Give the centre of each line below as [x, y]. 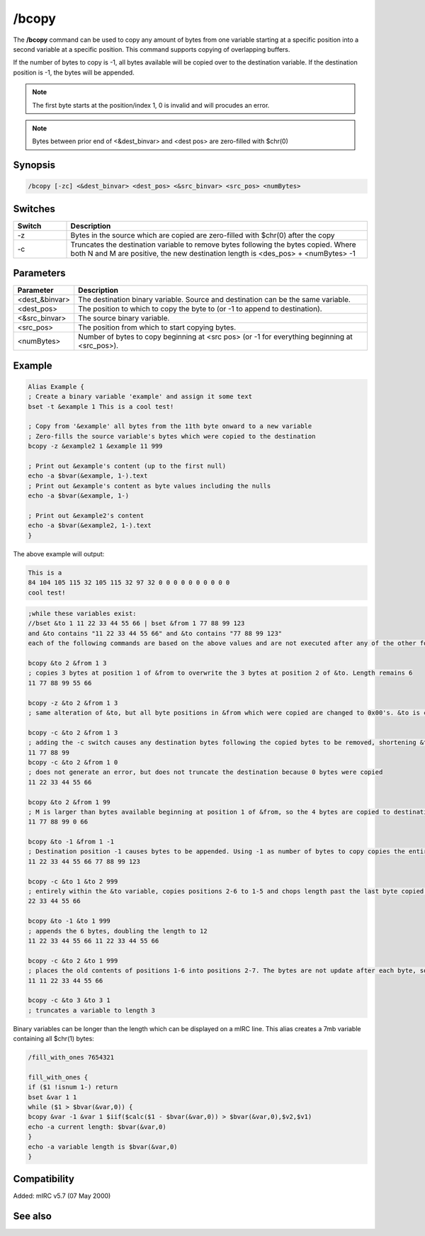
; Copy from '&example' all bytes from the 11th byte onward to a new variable [170, 426]
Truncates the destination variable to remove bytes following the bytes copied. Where [214, 245]
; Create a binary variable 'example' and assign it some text [140, 397]
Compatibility [44, 1179]
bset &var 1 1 [52, 1097]
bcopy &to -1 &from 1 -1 [71, 842]
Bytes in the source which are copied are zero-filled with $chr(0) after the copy [203, 235]
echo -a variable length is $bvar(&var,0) [103, 1147]
